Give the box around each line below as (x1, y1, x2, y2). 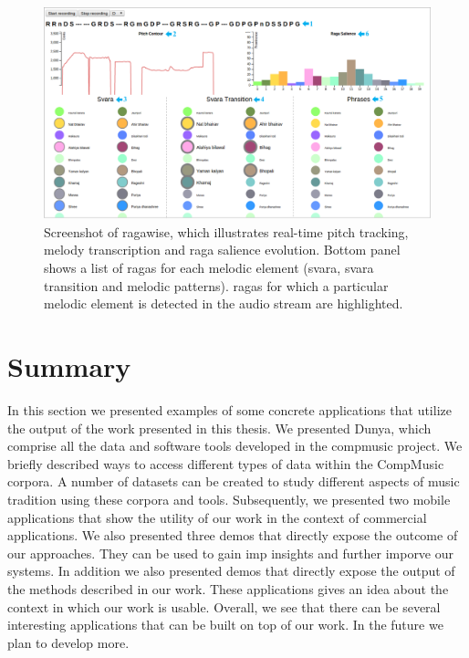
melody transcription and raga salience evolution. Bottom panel (44, 240, 401, 259)
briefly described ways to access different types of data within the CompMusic (7, 454, 444, 473)
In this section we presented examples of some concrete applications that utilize (7, 400, 452, 419)
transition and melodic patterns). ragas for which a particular (44, 276, 389, 295)
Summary (7, 348, 131, 385)
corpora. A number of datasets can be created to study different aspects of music (7, 472, 460, 491)
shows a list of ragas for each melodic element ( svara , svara (44, 258, 374, 277)
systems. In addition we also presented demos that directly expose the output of (7, 561, 455, 580)
